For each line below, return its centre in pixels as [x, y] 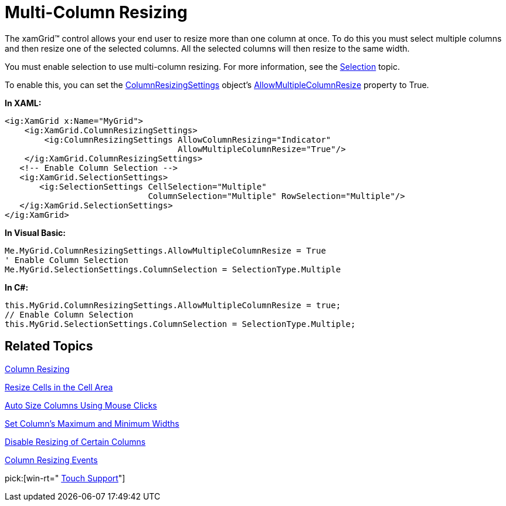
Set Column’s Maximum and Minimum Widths [92, 423]
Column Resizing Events [51, 460]
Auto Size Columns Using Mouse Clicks [81, 405]
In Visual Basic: [35, 232]
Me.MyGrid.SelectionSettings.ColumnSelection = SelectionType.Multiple [173, 269]
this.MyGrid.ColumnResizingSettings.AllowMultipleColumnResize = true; [173, 305]
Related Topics [49, 346]
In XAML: [23, 103]
